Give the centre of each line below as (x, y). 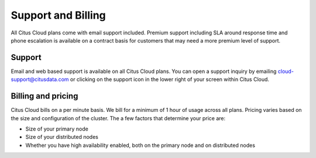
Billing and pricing (44, 96)
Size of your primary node (57, 129)
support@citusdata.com (40, 79)
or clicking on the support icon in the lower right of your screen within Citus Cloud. (170, 79)
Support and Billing (59, 15)
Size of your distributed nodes (62, 137)
